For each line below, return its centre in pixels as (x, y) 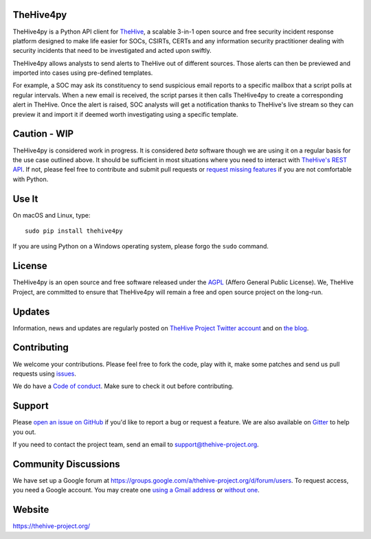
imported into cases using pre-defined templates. (83, 73)
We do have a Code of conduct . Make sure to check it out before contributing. (123, 386)
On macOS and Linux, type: (52, 215)
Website (31, 510)
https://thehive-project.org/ (52, 526)
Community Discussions (66, 464)
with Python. (31, 179)
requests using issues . (45, 374)
